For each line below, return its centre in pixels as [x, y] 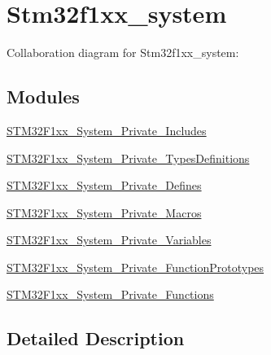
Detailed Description [96, 338]
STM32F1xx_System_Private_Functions [110, 294]
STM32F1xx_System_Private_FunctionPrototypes [135, 267]
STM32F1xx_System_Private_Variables [109, 240]
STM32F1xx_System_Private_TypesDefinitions [128, 158]
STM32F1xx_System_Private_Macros [104, 212]
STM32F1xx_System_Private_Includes [107, 130]
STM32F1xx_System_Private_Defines [104, 185]
